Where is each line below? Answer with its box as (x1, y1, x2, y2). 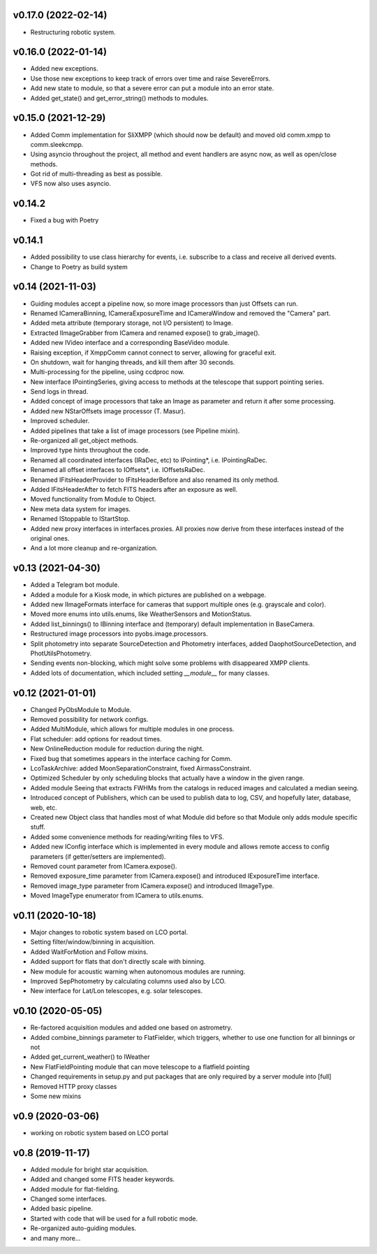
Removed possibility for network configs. (30, 715, 149, 724)
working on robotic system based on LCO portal (30, 1128, 169, 1137)
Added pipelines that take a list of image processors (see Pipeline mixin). (30, 427, 240, 435)
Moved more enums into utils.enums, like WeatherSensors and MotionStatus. (30, 610, 252, 618)
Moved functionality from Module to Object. (30, 495, 156, 504)
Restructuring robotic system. (30, 28, 116, 36)
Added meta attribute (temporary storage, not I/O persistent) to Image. (30, 319, 233, 327)
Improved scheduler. (30, 417, 90, 425)
